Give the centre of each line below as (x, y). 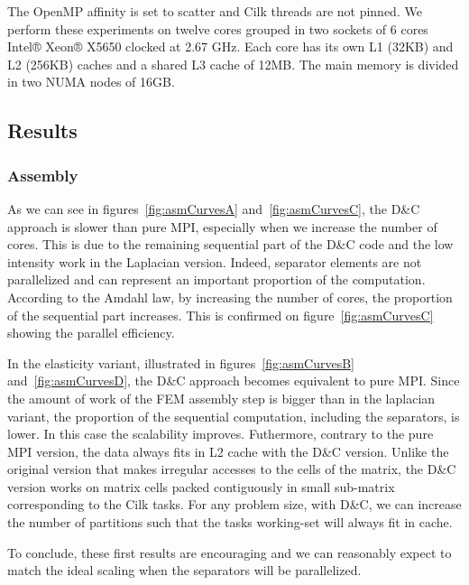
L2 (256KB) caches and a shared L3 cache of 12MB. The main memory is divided (233, 64)
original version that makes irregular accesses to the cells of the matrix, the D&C (232, 469)
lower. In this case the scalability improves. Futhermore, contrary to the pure (221, 434)
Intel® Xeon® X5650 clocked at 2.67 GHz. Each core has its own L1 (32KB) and (230, 46)
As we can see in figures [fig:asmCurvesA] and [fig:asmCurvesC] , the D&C (214, 208)
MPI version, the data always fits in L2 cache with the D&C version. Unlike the (228, 451)
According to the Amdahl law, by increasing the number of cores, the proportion (230, 297)
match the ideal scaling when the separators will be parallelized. (184, 570)
